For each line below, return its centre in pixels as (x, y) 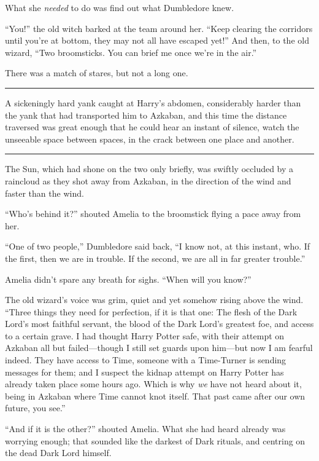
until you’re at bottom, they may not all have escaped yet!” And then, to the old (157, 40)
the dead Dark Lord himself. (58, 453)
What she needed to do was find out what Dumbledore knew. (120, 7)
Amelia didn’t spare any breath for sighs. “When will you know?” (128, 279)
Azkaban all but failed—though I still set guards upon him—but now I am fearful (159, 348)
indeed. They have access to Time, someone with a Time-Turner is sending (146, 360)
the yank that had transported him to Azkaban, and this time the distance (146, 115)
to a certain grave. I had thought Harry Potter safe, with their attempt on (145, 335)
